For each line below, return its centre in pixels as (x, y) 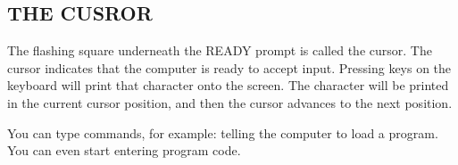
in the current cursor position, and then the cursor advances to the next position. (230, 102)
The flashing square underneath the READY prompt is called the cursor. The (220, 50)
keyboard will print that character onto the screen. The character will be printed (228, 85)
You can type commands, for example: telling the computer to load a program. (223, 132)
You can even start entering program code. (124, 150)
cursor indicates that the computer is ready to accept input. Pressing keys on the (229, 67)
